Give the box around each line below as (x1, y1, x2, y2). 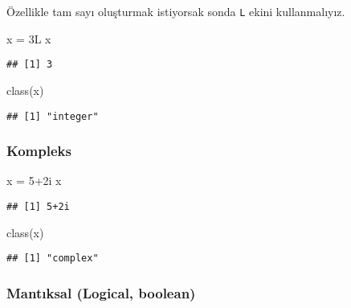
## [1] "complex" (6, 253, 99, 265)
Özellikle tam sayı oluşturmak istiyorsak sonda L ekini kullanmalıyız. (6, 3, 345, 19)
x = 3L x (6, 30, 51, 47)
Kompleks (6, 141, 71, 161)
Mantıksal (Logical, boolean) (6, 282, 196, 302)
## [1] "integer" (6, 110, 99, 122)
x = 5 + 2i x (6, 172, 62, 189)
